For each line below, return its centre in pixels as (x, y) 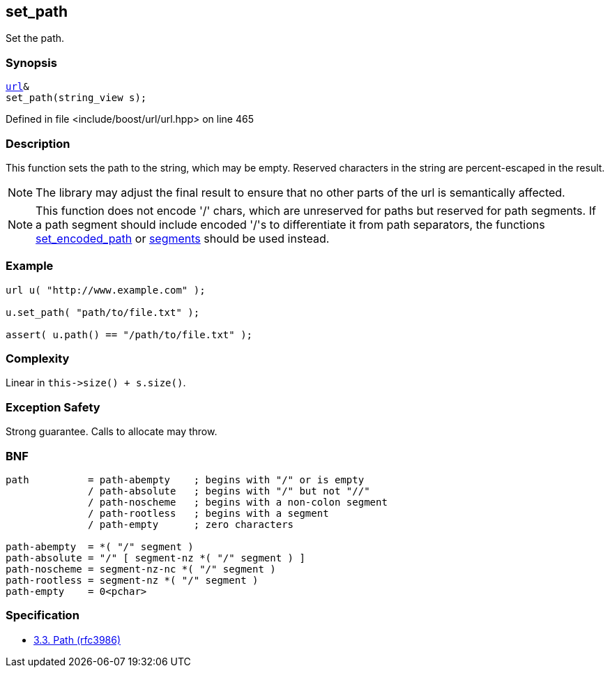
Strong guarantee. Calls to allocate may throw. (112, 432)
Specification (43, 615)
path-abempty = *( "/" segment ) (100, 546)
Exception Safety (53, 407)
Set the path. (35, 38)
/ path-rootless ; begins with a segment (208, 513)
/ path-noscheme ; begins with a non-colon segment (238, 502)
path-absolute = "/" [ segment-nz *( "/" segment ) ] (155, 558)
